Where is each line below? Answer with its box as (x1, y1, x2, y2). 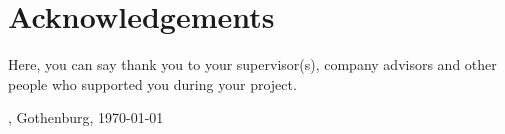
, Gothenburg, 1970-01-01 (8, 107, 164, 128)
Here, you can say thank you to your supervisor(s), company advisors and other (8, 54, 497, 75)
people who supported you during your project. (8, 73, 297, 94)
